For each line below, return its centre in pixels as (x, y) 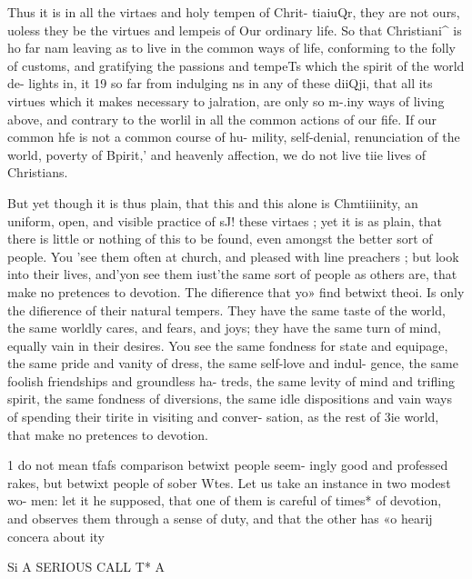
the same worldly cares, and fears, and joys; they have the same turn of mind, (224, 328)
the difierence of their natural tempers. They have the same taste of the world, (226, 309)
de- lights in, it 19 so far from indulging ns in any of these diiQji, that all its (220, 83)
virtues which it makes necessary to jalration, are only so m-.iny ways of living (226, 100)
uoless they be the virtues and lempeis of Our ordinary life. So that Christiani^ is (235, 30)
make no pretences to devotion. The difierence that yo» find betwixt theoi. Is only (236, 291)
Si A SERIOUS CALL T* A (86, 567)
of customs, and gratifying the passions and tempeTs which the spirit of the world (236, 65)
